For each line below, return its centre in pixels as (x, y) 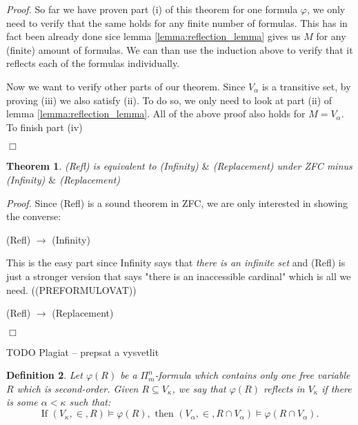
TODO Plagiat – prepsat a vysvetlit (83, 352)
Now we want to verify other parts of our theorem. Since (126, 86)
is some (22, 402)
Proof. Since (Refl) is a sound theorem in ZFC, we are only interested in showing (177, 202)
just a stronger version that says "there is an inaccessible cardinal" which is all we (179, 276)
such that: (90, 402)
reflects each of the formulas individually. (93, 63)
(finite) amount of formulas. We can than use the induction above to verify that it (180, 49)
